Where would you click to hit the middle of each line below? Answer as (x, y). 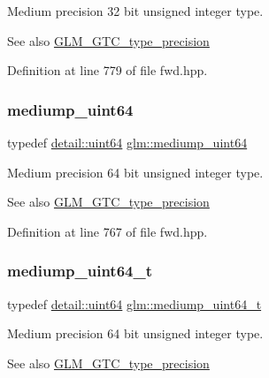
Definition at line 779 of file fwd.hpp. (108, 70)
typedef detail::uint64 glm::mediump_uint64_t (134, 303)
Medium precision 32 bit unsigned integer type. (135, 11)
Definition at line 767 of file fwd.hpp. (108, 231)
